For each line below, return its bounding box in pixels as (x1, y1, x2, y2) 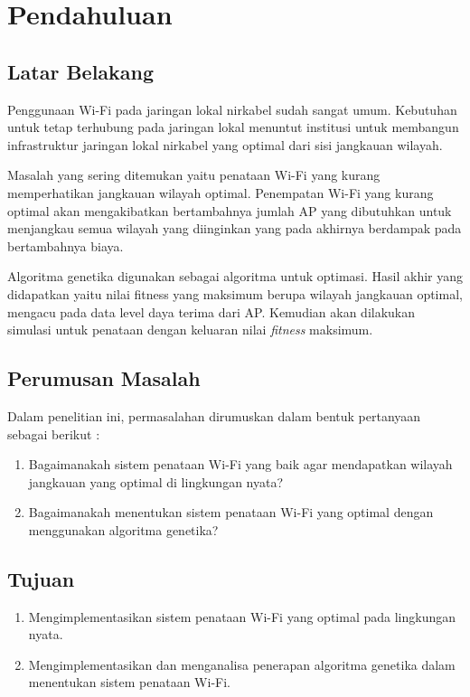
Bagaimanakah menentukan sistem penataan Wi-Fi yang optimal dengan (28, 503, 434, 522)
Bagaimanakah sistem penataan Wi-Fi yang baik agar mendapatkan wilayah (28, 455, 453, 474)
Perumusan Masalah (7, 364, 201, 392)
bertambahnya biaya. (7, 236, 124, 255)
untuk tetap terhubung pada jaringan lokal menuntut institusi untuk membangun (7, 118, 459, 137)
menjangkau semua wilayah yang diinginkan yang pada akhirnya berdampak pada (7, 219, 462, 238)
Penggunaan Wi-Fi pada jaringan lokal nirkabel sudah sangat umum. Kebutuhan (7, 99, 457, 118)
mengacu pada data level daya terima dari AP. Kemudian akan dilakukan (7, 302, 416, 321)
